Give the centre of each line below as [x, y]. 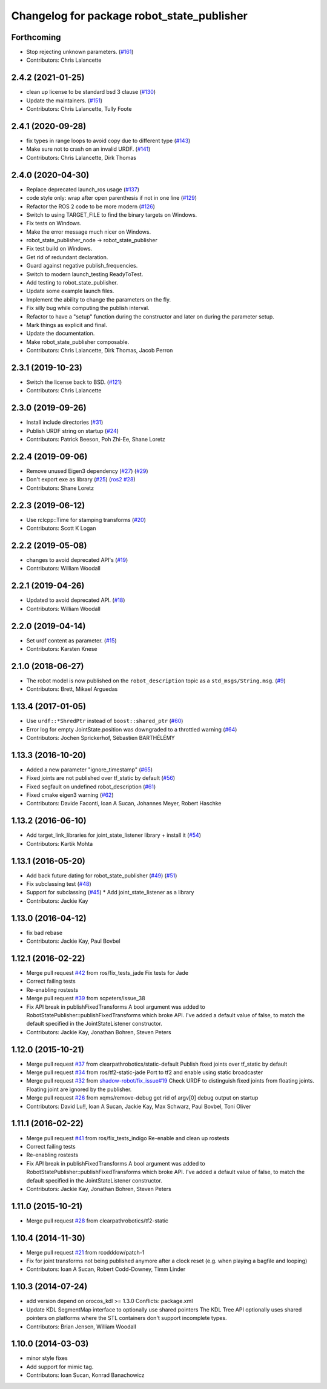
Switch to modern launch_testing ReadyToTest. [85, 274]
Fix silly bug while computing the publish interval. [88, 308]
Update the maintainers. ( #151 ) [64, 101]
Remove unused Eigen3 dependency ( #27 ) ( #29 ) [87, 471]
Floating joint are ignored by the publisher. [79, 1089]
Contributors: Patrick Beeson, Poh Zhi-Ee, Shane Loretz [96, 440]
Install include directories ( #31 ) [65, 422]
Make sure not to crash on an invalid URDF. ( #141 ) [88, 149]
